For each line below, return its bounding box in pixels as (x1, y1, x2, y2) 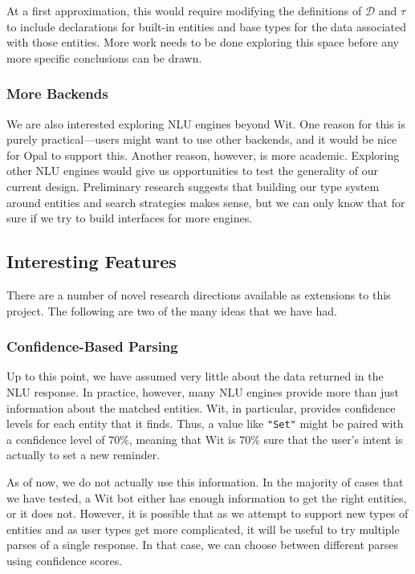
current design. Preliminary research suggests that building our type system (6, 177, 380, 194)
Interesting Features (6, 249, 177, 274)
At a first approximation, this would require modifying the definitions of (6, 2, 362, 18)
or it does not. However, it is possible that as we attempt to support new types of (6, 505, 409, 522)
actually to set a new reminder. (6, 446, 161, 463)
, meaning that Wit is (128, 430, 236, 447)
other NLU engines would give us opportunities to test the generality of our (6, 162, 379, 179)
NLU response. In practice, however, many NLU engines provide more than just (6, 383, 399, 400)
